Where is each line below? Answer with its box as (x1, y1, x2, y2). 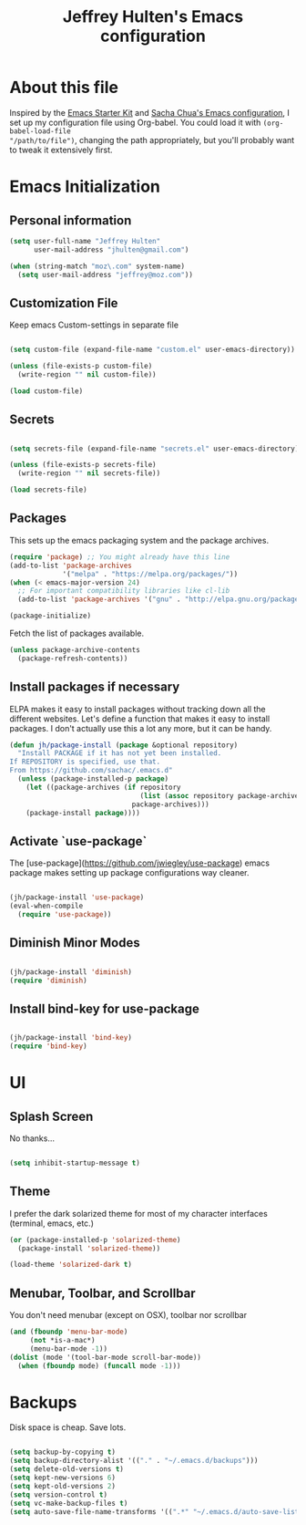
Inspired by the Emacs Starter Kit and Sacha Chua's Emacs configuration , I (9, 107, 290, 118)
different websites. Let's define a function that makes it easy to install (9, 713, 270, 724)
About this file (9, 78, 118, 98)
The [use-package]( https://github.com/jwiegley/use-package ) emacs (9, 857, 270, 868)
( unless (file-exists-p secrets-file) (9, 461, 157, 470)
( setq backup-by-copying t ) (9, 1447, 117, 1457)
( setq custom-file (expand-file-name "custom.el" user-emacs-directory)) (9, 345, 296, 355)
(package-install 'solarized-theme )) (17, 1243, 161, 1253)
